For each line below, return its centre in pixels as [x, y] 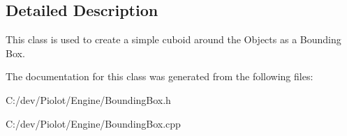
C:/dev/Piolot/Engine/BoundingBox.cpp [93, 123]
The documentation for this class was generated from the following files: [160, 76]
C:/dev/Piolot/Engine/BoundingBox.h [88, 99]
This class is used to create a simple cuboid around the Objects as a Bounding [173, 39]
